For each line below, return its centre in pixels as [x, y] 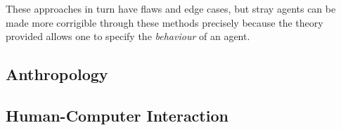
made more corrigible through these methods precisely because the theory [165, 22]
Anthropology [57, 74]
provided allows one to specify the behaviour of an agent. [128, 36]
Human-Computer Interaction [117, 115]
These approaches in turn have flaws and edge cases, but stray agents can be [171, 8]
